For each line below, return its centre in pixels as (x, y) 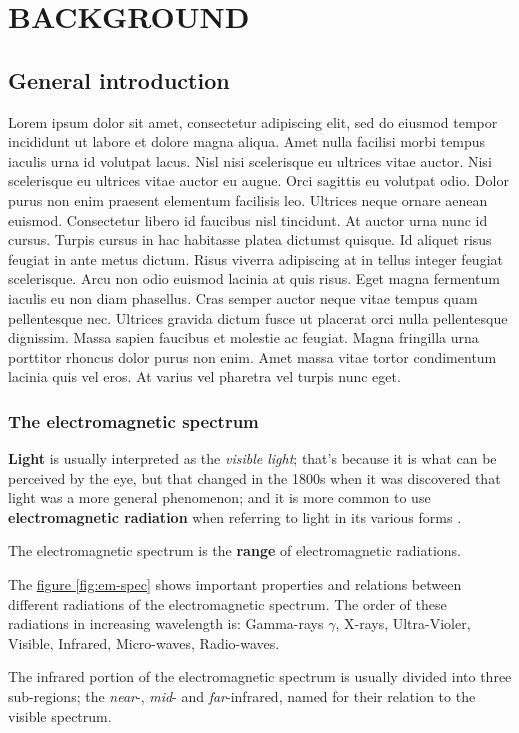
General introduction (119, 79)
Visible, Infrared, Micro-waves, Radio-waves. (144, 642)
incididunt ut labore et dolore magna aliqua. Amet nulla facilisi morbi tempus (247, 141)
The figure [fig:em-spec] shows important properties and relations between (235, 584)
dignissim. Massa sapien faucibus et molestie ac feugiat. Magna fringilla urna (243, 337)
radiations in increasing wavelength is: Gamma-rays (166, 623)
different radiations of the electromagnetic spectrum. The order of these (227, 603)
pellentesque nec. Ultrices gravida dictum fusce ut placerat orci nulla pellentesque (258, 317)
